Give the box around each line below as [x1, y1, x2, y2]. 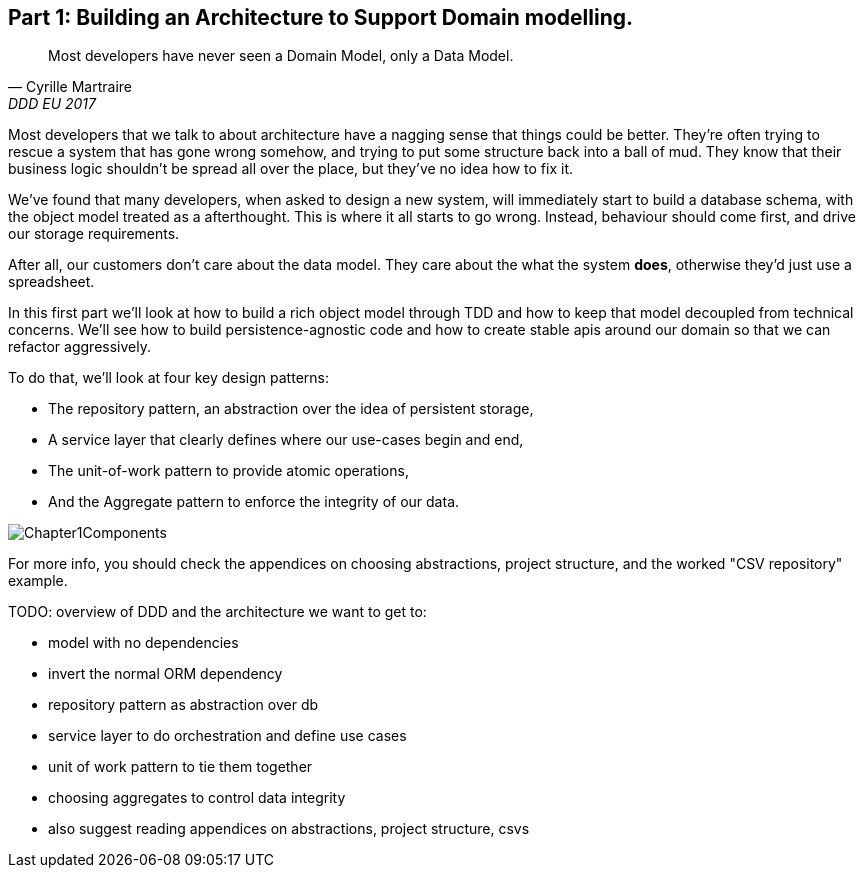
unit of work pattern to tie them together [48, 758, 313, 776]
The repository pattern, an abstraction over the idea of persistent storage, [48, 400, 534, 418]
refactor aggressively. [8, 338, 151, 356]
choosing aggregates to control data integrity [48, 789, 346, 807]
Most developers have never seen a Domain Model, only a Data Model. [48, 47, 514, 65]
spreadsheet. [8, 273, 95, 291]
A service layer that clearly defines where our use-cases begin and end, [48, 431, 524, 449]
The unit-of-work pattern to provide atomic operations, [48, 462, 409, 480]
